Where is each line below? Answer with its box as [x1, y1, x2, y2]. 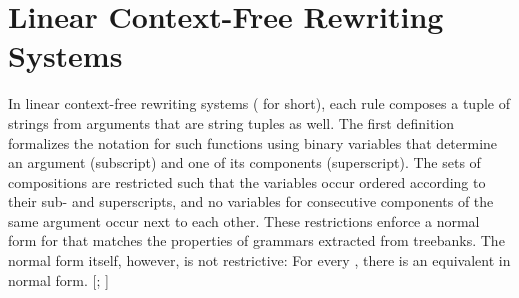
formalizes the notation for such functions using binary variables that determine [8, 132, 498, 153]
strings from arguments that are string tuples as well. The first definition [8, 112, 455, 133]
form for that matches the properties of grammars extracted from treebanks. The [8, 230, 505, 251]
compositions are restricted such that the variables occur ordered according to [8, 171, 486, 192]
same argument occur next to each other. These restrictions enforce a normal [8, 210, 480, 231]
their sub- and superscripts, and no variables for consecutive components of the [8, 191, 494, 212]
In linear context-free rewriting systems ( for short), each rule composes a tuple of [8, 93, 510, 114]
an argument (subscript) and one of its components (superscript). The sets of [8, 152, 481, 173]
